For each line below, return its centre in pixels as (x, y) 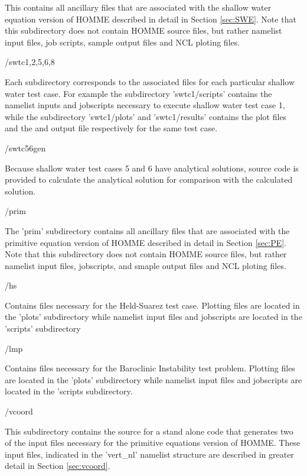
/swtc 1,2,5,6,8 (30, 62)
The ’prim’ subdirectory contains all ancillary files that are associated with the (147, 230)
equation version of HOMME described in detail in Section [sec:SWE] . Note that (151, 19)
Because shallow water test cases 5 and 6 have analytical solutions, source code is (152, 168)
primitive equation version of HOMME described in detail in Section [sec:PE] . (146, 242)
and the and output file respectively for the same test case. (111, 128)
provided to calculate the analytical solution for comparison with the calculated (149, 179)
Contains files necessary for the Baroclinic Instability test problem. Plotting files (150, 368)
